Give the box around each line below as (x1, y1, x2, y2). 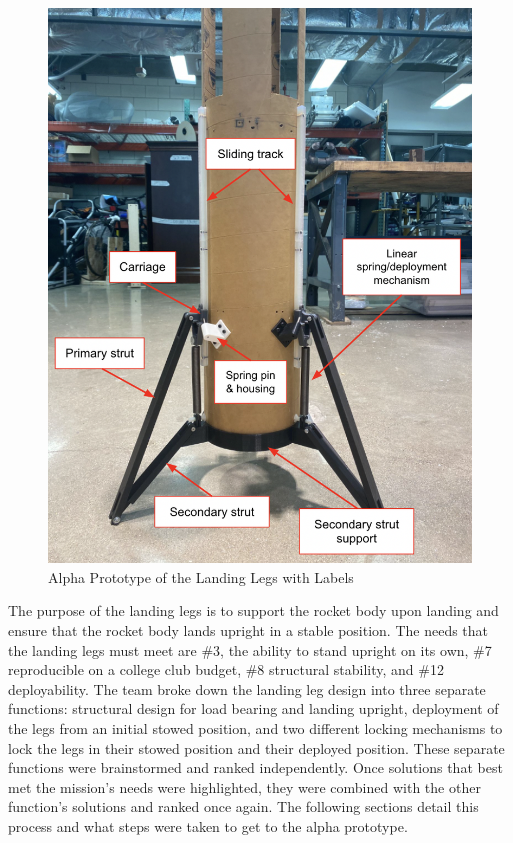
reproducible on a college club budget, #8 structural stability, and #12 (8, 659, 444, 680)
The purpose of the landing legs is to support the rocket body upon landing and (8, 600, 499, 621)
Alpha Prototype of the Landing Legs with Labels (48, 566, 354, 587)
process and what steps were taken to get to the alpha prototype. (8, 815, 408, 836)
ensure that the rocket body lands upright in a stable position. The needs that (8, 619, 489, 640)
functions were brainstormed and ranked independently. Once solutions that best (8, 757, 503, 778)
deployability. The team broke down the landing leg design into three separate (8, 678, 486, 699)
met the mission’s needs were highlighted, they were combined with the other (8, 776, 481, 797)
